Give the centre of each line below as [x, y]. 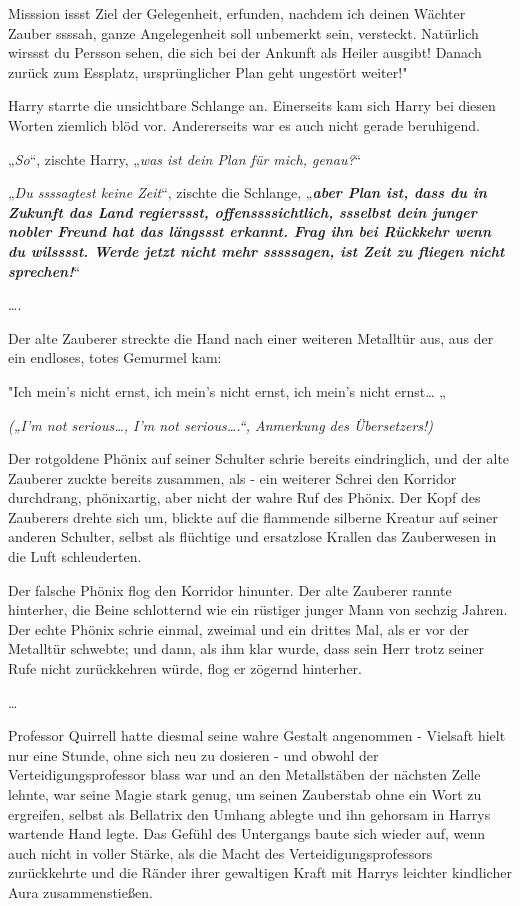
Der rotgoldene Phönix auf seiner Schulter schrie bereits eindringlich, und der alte [259, 458]
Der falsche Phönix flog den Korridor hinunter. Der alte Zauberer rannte [230, 589]
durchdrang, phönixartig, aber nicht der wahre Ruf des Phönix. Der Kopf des [244, 497]
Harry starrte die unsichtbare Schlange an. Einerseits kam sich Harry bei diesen [252, 105]
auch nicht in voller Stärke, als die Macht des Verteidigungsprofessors [220, 852]
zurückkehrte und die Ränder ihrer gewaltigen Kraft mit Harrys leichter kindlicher [260, 872]
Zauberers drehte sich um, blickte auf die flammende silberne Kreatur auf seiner [253, 516]
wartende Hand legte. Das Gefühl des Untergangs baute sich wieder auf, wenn [247, 833]
